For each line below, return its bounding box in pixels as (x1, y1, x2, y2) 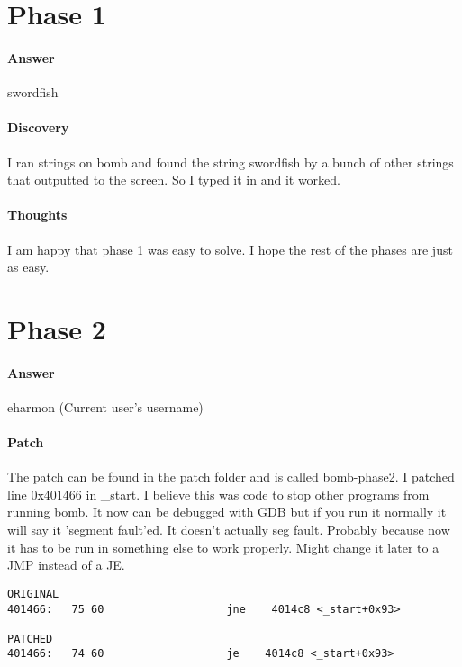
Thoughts (7, 205, 68, 224)
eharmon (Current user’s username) (7, 397, 204, 416)
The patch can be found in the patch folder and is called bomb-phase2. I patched (7, 467, 455, 486)
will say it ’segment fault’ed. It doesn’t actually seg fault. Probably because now (7, 520, 450, 539)
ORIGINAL (7, 587, 59, 600)
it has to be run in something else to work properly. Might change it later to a (7, 537, 439, 556)
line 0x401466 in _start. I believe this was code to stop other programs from (7, 484, 430, 503)
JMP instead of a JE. (7, 555, 125, 574)
